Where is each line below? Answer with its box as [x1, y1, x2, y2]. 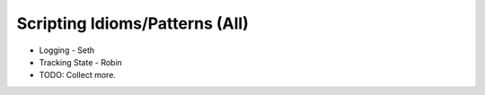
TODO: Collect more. [39, 70, 117, 81]
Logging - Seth [39, 45, 95, 56]
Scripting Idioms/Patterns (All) [16, 13, 249, 33]
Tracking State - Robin [39, 56, 123, 67]
